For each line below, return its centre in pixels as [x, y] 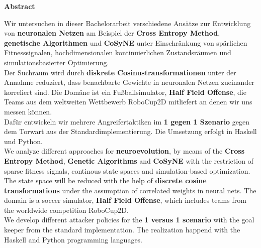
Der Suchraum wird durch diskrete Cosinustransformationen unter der [120, 72]
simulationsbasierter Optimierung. [57, 62]
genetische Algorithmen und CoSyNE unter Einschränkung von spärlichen [126, 42]
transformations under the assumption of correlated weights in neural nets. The [130, 190]
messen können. [28, 111]
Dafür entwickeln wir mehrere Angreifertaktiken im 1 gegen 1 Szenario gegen [127, 121]
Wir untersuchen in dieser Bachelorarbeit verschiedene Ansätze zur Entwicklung [127, 23]
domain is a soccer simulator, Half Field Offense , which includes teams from [125, 200]
